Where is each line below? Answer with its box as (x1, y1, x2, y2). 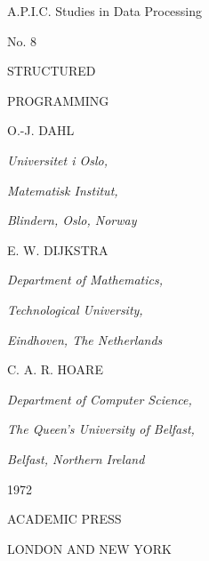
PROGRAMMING (7, 91, 109, 109)
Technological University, (7, 300, 143, 318)
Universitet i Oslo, (7, 150, 108, 169)
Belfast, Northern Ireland (7, 449, 145, 468)
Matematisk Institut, (7, 180, 118, 199)
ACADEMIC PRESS (7, 509, 122, 528)
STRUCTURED (7, 61, 96, 80)
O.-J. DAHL (7, 121, 75, 140)
